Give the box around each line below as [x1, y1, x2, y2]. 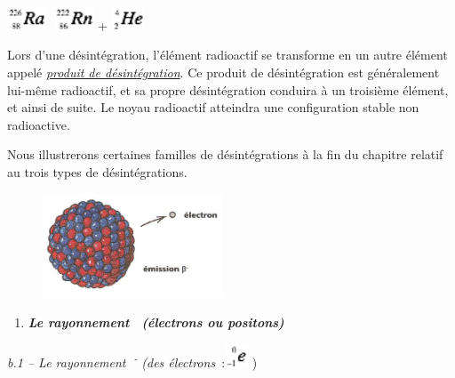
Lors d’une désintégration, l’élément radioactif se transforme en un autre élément [7, 45, 448, 64]
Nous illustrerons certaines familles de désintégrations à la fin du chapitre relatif [7, 145, 443, 164]
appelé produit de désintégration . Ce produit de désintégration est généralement [7, 63, 440, 81]
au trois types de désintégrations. [7, 162, 188, 181]
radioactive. [7, 115, 70, 133]
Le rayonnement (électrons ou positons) [28, 313, 284, 332]
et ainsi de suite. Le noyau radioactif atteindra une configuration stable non [7, 98, 419, 117]
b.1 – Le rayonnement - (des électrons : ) [7, 350, 258, 371]
